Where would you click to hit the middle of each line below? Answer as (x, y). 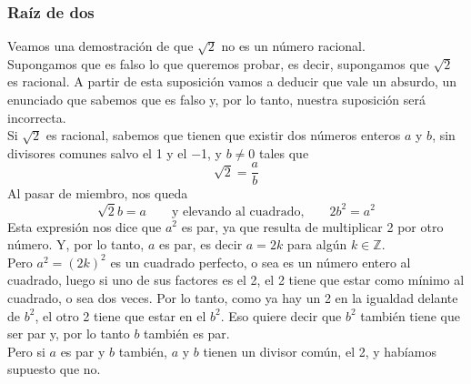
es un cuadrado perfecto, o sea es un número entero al (261, 262)
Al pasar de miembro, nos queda (98, 193)
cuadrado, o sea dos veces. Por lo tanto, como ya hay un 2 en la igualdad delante (233, 297)
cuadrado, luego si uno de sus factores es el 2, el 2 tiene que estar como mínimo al (236, 280)
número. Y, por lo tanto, (76, 244)
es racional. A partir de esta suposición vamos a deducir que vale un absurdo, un (232, 81)
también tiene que (410, 315)
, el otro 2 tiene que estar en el (120, 315)
